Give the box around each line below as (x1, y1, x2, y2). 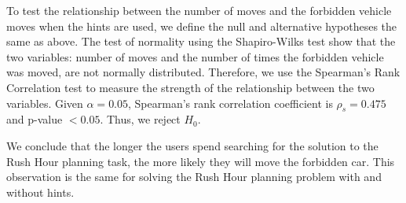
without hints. (6, 183, 75, 200)
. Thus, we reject (100, 111, 181, 127)
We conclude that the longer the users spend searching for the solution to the (6, 137, 379, 153)
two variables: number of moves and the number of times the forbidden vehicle (6, 48, 384, 65)
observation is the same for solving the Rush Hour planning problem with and (6, 168, 382, 185)
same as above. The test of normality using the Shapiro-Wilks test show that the (6, 33, 396, 50)
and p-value (6, 111, 63, 127)
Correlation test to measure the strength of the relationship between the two (6, 79, 375, 95)
